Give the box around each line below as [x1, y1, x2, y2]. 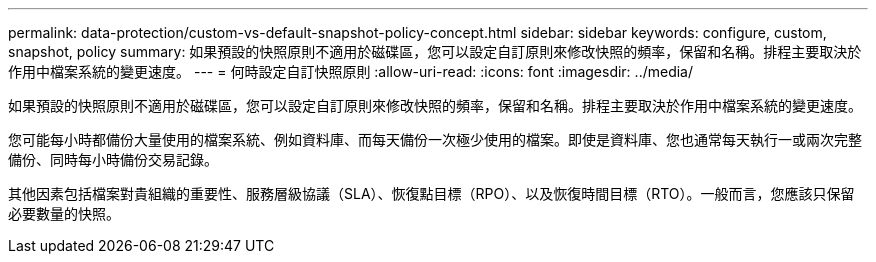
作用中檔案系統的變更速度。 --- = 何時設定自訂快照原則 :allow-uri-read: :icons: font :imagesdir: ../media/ [8, 63, 694, 80]
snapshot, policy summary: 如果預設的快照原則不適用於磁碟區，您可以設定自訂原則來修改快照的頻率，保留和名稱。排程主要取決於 [8, 43, 862, 60]
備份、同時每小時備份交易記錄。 [8, 151, 218, 168]
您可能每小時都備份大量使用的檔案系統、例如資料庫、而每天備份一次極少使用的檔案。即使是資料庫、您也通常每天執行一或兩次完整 [8, 131, 862, 148]
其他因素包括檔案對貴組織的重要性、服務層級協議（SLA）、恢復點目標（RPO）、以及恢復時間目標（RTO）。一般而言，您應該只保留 [8, 185, 855, 202]
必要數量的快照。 [8, 205, 120, 222]
